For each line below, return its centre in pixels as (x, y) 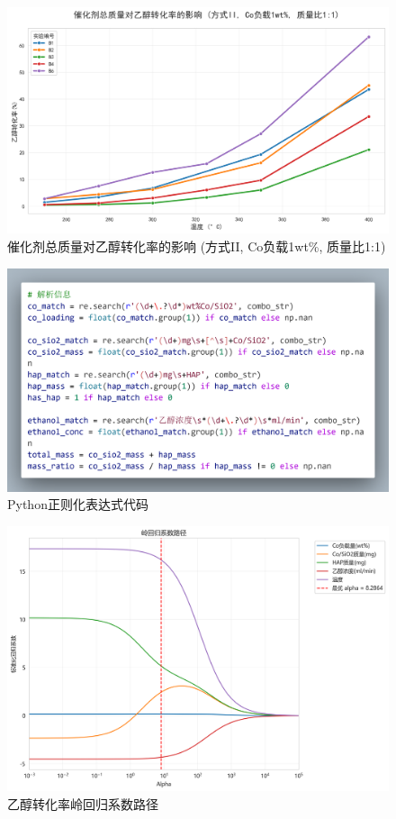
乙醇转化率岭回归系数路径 (83, 803)
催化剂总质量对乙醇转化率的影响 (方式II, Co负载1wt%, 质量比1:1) (197, 246)
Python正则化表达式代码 (78, 504)
